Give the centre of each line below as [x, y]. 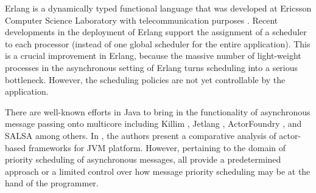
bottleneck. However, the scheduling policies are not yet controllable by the [145, 79]
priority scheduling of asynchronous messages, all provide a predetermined [143, 159]
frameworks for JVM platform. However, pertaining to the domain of [157, 147]
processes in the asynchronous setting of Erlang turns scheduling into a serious [152, 67]
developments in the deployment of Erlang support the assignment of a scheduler [156, 32]
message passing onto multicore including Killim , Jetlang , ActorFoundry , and [153, 124]
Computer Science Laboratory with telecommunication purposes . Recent [142, 20]
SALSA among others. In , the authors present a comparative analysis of [141, 135]
